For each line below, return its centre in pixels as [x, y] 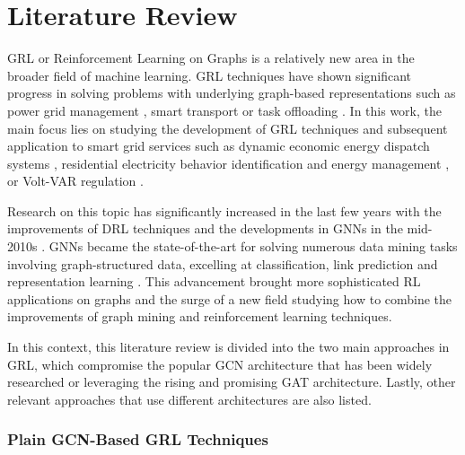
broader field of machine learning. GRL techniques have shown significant [210, 75]
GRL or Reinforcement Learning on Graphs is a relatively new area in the [211, 58]
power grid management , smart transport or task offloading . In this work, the [224, 110]
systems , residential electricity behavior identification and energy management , [228, 163]
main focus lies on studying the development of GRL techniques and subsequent [228, 128]
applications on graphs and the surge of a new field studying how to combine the [230, 298]
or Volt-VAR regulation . [75, 181]
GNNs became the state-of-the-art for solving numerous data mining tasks [253, 246]
